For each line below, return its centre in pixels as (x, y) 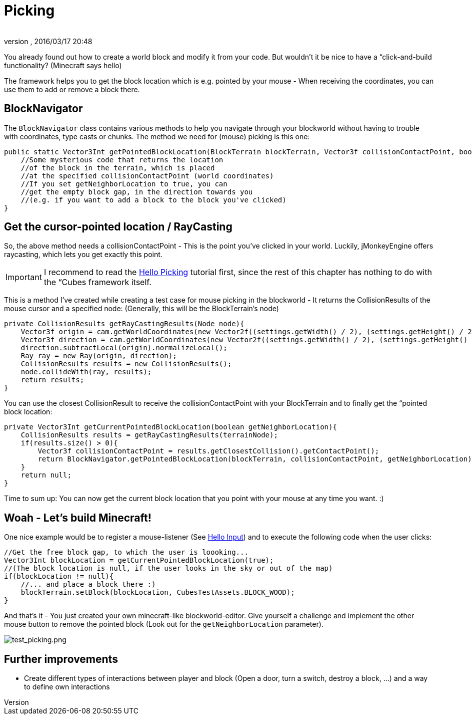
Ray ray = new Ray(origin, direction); (99, 356)
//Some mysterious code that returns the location (122, 160)
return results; (52, 380)
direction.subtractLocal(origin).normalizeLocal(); (124, 348)
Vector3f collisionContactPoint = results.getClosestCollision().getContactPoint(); (208, 451)
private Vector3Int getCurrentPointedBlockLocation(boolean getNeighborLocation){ (170, 427)
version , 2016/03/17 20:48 (48, 41)
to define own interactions (67, 687)
